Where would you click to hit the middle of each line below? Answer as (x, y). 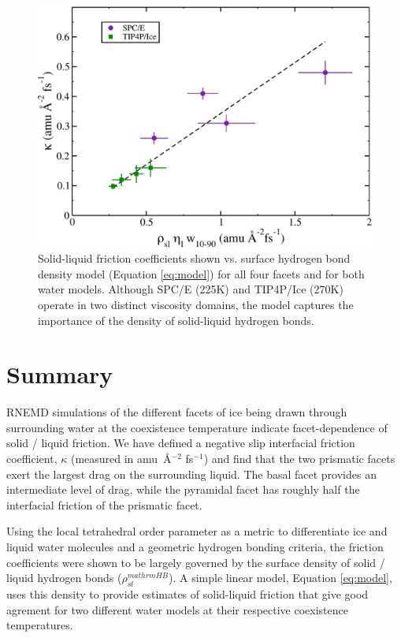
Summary (60, 374)
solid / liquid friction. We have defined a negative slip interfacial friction (181, 443)
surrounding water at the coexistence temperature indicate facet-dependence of (197, 427)
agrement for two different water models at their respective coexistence (177, 609)
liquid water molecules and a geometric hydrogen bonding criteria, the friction (195, 547)
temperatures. (40, 625)
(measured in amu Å (121, 459)
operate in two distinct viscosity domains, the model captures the (196, 304)
